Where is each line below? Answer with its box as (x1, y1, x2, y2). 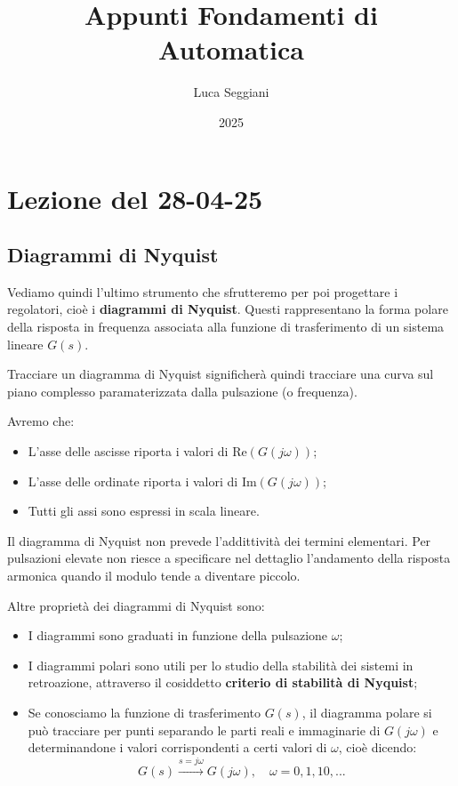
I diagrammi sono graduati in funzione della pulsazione (28, 626, 328, 645)
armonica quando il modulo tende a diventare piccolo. (7, 566, 301, 585)
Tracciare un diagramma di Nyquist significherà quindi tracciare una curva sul (7, 365, 434, 383)
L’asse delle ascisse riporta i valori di (28, 442, 229, 461)
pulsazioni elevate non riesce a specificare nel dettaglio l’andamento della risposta (7, 549, 451, 567)
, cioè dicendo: (338, 738, 417, 757)
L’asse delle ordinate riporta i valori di (28, 471, 238, 490)
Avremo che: (7, 412, 75, 430)
